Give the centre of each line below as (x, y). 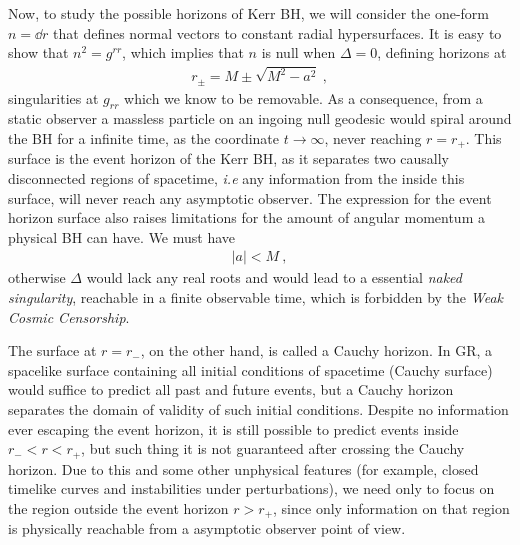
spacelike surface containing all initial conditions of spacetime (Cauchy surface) (250, 369)
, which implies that (183, 52)
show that (38, 52)
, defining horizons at (442, 52)
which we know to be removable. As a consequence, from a (303, 97)
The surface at (52, 350)
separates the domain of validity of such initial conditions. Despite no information (258, 408)
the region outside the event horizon (118, 507)
